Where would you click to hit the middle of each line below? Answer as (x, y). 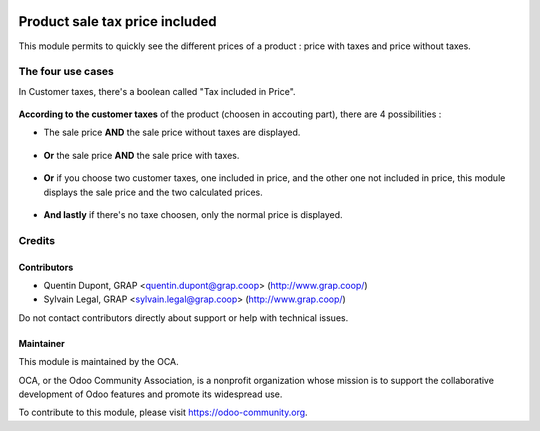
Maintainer (41, 343)
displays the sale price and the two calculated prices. (153, 192)
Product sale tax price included (117, 21)
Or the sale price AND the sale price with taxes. (141, 155)
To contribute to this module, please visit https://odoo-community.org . (163, 412)
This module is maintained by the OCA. (98, 362)
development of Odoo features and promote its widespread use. (150, 394)
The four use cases (66, 72)
